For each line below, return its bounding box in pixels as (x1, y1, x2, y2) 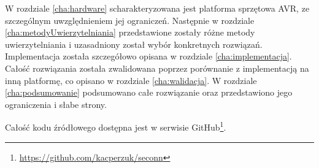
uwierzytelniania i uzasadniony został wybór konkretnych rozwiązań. (5, 37, 263, 50)
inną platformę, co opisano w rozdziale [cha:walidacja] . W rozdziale (5, 74, 257, 86)
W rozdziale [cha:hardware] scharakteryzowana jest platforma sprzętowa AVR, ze (5, 2, 310, 14)
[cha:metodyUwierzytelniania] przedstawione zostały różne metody (5, 26, 255, 39)
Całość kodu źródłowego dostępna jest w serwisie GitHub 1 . (5, 119, 226, 133)
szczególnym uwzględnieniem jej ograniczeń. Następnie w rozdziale (5, 13, 255, 26)
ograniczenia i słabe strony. (5, 97, 107, 110)
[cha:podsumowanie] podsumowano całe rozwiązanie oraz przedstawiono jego (5, 86, 293, 99)
